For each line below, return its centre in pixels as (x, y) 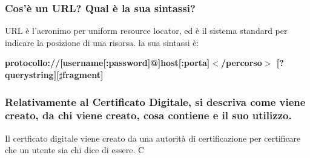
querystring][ (32, 74)
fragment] (83, 74)
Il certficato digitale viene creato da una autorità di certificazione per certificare (153, 138)
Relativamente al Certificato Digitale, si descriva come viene (155, 101)
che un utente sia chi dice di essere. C (75, 150)
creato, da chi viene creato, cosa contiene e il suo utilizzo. (148, 115)
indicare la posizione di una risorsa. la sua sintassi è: (102, 42)
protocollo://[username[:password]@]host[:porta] (107, 63)
